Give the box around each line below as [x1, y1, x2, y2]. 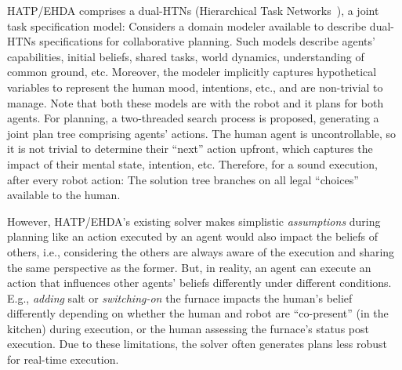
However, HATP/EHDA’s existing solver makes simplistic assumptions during [7, 212, 381, 229]
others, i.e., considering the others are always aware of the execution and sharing [7, 243, 395, 259]
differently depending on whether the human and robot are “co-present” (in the [7, 305, 389, 321]
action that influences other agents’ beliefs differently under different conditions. [7, 274, 392, 291]
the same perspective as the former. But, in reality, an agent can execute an [7, 259, 371, 275]
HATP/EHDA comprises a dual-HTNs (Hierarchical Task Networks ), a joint [7, 2, 379, 18]
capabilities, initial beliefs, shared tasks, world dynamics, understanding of [7, 48, 364, 64]
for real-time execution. [7, 351, 119, 368]
